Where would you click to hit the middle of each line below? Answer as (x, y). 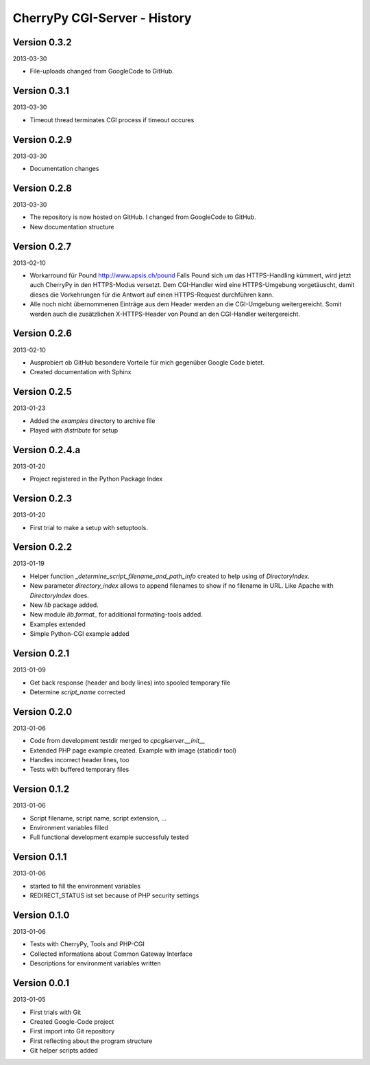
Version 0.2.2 (42, 547)
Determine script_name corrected (78, 692)
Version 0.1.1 (40, 857)
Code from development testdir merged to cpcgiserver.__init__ (118, 741)
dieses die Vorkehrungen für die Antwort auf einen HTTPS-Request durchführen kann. (152, 295)
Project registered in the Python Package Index (96, 479)
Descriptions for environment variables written (95, 963)
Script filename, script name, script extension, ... (98, 818)
